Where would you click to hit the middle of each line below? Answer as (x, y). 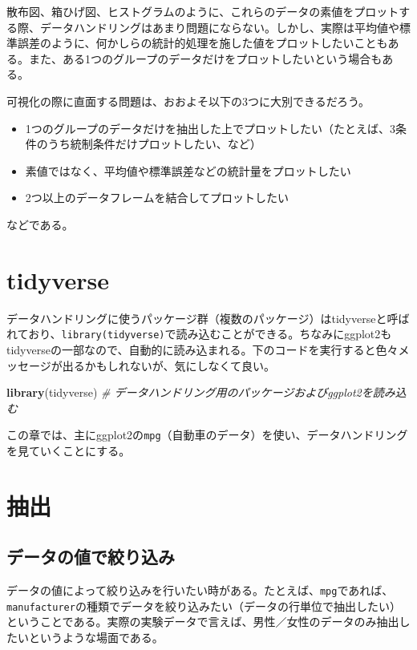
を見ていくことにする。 (69, 450)
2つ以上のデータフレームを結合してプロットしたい (157, 198)
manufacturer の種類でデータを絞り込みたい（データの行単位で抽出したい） (204, 606)
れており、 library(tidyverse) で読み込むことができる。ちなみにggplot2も (199, 334)
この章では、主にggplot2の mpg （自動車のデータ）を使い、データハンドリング (207, 435)
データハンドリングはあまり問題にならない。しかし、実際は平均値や (219, 27)
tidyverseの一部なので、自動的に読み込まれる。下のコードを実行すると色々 (202, 349)
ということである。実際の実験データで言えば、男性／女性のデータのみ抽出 (203, 622)
